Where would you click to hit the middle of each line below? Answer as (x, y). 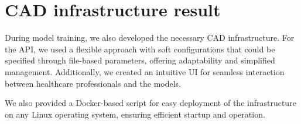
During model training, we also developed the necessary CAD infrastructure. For (150, 38)
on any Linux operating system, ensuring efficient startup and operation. (135, 114)
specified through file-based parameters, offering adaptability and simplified (140, 60)
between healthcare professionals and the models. (93, 83)
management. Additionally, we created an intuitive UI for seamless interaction (145, 71)
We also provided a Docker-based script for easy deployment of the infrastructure (150, 103)
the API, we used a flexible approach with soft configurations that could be (140, 49)
